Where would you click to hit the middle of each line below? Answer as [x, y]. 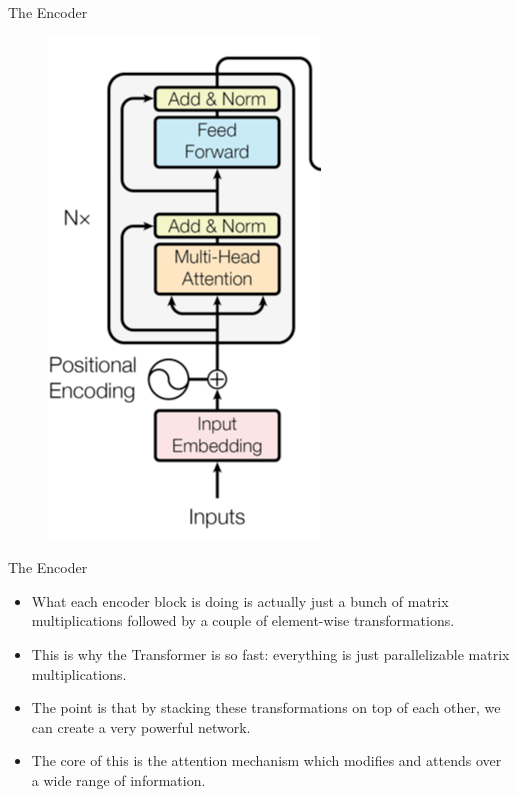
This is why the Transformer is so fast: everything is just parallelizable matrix [270, 653]
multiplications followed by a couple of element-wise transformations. [243, 620]
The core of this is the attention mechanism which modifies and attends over [266, 760]
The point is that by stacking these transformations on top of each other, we [266, 707]
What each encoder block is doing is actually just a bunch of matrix [240, 600]
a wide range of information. [118, 779]
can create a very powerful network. [141, 726]
